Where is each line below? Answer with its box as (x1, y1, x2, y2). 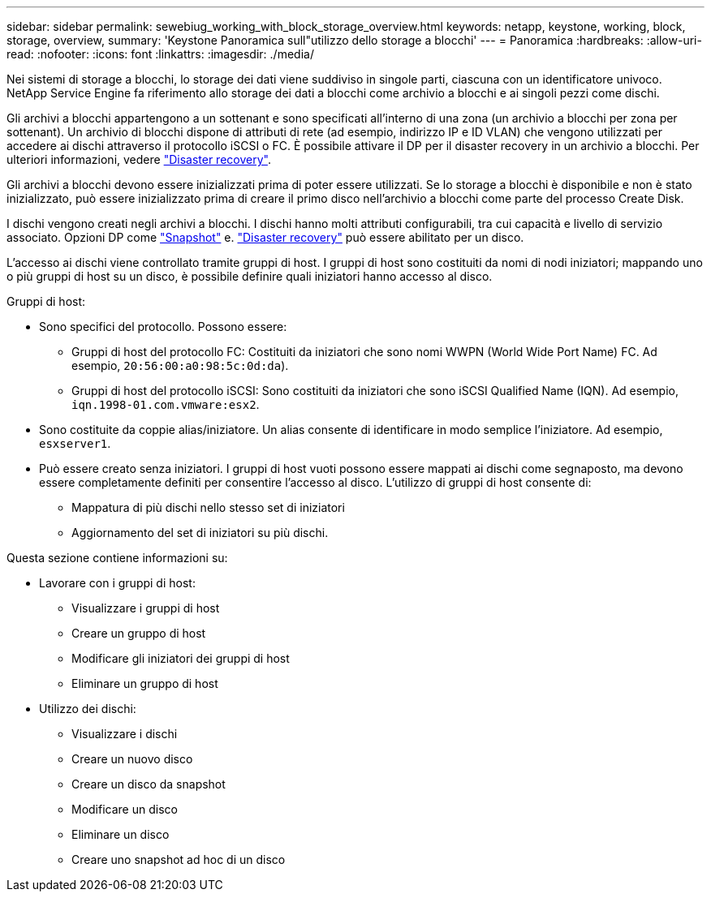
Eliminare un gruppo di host (71, 677, 218, 690)
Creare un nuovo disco (71, 752, 193, 766)
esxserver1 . (39, 436, 111, 450)
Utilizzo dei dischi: (39, 702, 136, 715)
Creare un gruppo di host (71, 626, 206, 640)
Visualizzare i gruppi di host (71, 601, 220, 615)
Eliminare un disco (71, 827, 170, 841)
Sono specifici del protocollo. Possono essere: (39, 320, 287, 333)
